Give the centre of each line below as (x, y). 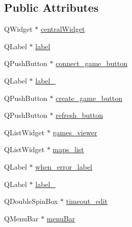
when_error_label (64, 166)
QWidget (18, 29)
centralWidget (63, 29)
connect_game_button (92, 63)
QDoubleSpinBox (31, 201)
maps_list (68, 149)
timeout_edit (87, 201)
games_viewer (75, 132)
